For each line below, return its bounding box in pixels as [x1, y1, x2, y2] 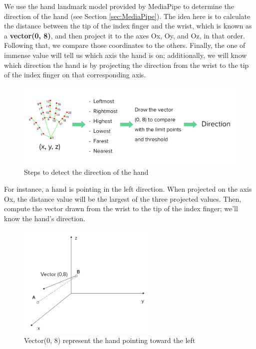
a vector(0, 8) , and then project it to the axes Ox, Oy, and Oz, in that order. [4, 30, 245, 40]
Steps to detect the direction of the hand [24, 167, 149, 177]
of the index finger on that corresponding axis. [4, 69, 146, 80]
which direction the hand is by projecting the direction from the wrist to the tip [4, 59, 249, 70]
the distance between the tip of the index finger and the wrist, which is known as [4, 20, 252, 31]
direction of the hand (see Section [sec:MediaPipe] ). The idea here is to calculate [4, 10, 251, 21]
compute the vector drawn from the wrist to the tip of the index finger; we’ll [4, 203, 238, 214]
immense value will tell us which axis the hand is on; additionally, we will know [4, 49, 247, 60]
